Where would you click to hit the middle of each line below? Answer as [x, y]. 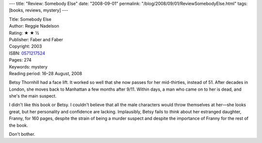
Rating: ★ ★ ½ [24, 33]
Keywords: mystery [28, 67]
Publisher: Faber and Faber [36, 39]
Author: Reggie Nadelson [34, 26]
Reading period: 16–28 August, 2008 [46, 73]
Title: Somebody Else [30, 19]
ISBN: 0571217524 [27, 53]
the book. [19, 125]
